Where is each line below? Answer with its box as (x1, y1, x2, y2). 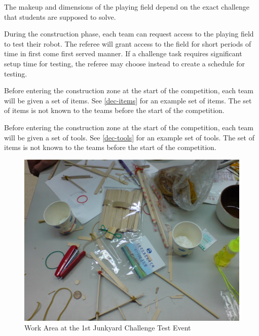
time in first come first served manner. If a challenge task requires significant (4, 48, 242, 59)
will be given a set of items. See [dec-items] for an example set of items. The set (4, 95, 252, 105)
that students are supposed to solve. (4, 11, 116, 22)
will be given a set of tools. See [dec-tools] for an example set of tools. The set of (4, 132, 254, 142)
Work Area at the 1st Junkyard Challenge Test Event (24, 322, 191, 333)
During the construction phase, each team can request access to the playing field (4, 28, 254, 39)
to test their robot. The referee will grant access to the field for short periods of (4, 38, 251, 49)
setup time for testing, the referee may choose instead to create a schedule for (4, 58, 245, 68)
